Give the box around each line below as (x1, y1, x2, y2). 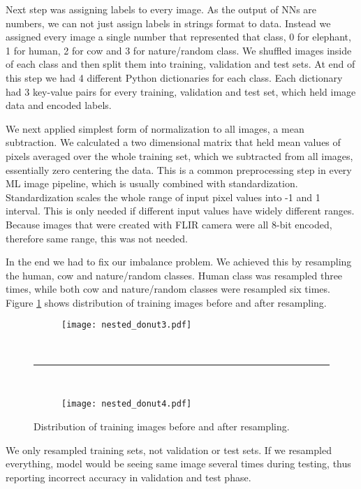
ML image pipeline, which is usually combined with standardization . (6, 176, 298, 191)
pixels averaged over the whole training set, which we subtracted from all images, (6, 148, 353, 163)
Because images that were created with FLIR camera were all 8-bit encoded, (6, 217, 332, 231)
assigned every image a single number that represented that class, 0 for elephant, (6, 29, 351, 44)
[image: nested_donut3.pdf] (61, 320, 192, 330)
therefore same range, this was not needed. (6, 231, 188, 245)
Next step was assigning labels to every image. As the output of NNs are (6, 2, 317, 16)
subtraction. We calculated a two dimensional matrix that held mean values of (6, 135, 341, 149)
